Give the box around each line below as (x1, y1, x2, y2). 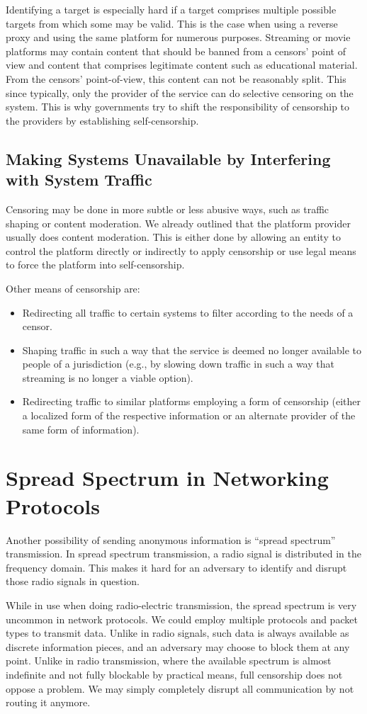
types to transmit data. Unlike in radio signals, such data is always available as (6, 625, 349, 640)
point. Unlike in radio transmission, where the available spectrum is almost (6, 653, 332, 668)
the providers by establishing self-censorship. (6, 113, 199, 127)
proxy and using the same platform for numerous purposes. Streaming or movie (6, 30, 351, 45)
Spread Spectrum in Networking (6, 463, 329, 492)
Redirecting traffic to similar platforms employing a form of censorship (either (22, 394, 361, 409)
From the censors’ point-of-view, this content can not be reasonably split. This (6, 71, 346, 86)
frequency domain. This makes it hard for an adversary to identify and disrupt (6, 560, 347, 574)
